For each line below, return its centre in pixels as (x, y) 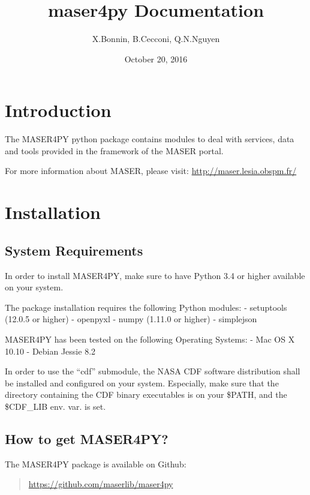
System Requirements (74, 250)
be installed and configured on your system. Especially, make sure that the (142, 382)
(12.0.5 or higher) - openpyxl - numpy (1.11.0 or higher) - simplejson (131, 319)
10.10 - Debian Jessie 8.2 (50, 351)
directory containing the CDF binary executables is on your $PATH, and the (146, 394)
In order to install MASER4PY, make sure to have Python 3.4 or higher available (155, 275)
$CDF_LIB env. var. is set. (55, 406)
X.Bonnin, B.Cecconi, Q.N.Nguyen (156, 39)
